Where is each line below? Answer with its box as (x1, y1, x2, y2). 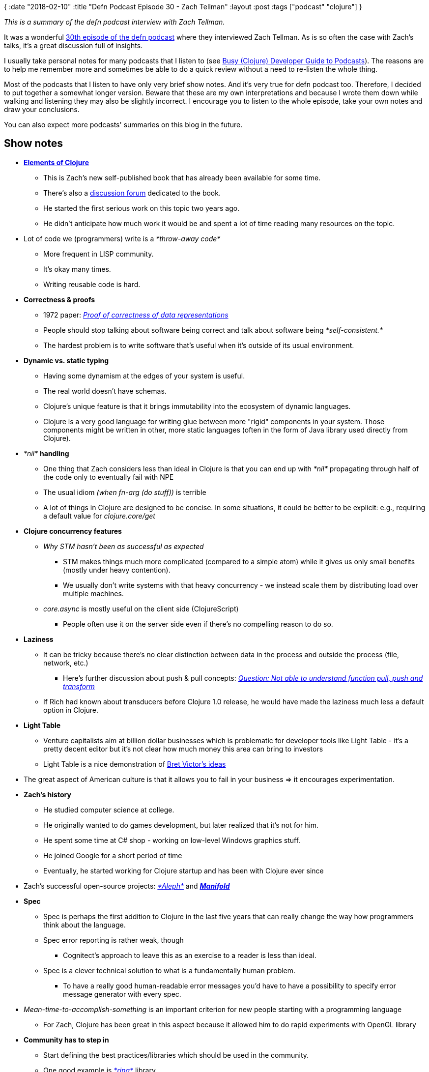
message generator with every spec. (63, 989, 181, 998)
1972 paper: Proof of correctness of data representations (43, 310, 229, 319)
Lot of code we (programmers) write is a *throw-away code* (24, 234, 221, 243)
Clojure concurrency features (24, 526, 122, 535)
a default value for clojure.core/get (43, 511, 155, 520)
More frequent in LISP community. (43, 249, 154, 258)
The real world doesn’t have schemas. (43, 386, 167, 395)
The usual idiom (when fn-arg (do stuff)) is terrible (43, 488, 206, 496)
